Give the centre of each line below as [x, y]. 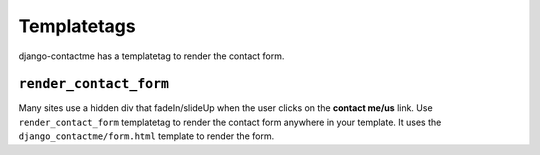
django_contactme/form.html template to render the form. [146, 136]
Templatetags [77, 26]
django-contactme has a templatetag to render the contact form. [151, 56]
